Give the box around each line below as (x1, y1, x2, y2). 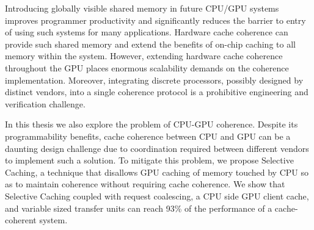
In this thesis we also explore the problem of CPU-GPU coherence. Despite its (5, 118, 298, 131)
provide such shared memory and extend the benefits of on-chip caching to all (5, 37, 296, 50)
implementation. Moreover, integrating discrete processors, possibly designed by (5, 73, 304, 86)
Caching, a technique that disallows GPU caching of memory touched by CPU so (5, 165, 309, 178)
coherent (5, 214, 37, 226)
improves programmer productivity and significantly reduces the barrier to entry (5, 13, 306, 26)
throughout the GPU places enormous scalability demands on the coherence (5, 61, 289, 74)
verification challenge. (5, 97, 86, 110)
